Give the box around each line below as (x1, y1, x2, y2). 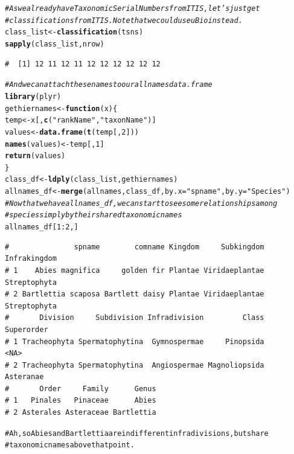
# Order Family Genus (5, 384, 156, 393)
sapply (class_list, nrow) (5, 39, 104, 48)
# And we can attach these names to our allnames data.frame (5, 80, 213, 89)
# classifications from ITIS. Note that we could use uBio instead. (5, 16, 243, 25)
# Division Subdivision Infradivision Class (5, 313, 264, 322)
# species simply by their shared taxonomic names (5, 211, 182, 220)
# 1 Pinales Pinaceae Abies (5, 396, 156, 405)
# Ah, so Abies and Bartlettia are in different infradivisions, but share (5, 429, 269, 438)
